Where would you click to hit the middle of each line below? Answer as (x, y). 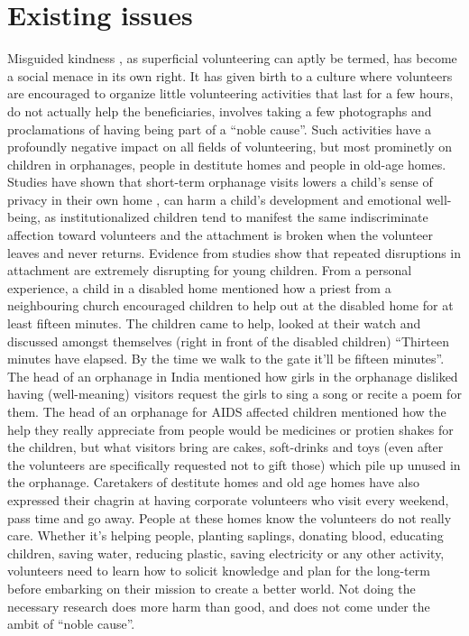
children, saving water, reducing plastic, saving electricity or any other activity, (226, 553)
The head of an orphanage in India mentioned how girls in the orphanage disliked (233, 376)
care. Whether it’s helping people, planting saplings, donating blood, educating (225, 535)
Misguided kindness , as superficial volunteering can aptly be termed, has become (232, 58)
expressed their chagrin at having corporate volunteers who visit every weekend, (228, 499)
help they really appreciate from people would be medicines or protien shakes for (230, 429)
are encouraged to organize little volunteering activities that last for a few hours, (230, 93)
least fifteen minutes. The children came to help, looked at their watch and (214, 323)
